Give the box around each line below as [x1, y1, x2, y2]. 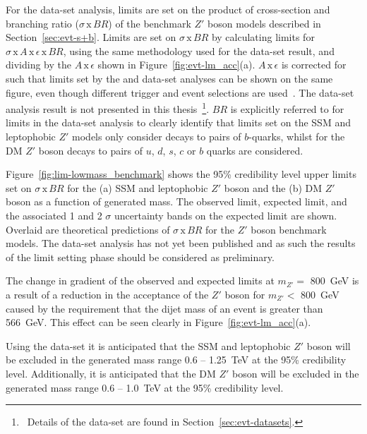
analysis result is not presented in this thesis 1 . [6, 100, 210, 116]
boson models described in [207, 16, 321, 30]
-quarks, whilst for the [248, 129, 345, 143]
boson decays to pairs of [38, 143, 143, 157]
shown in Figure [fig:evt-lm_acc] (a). [97, 57, 255, 72]
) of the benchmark [108, 16, 191, 30]
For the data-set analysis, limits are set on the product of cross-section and [6, 2, 330, 16]
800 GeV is [310, 273, 359, 288]
